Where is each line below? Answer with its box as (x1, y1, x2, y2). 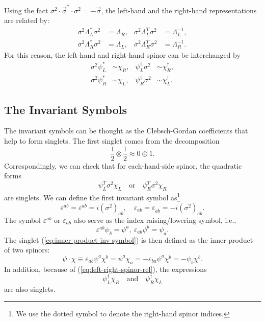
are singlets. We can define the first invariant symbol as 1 (4, 191, 180, 202)
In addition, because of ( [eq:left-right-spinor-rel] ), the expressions (4, 263, 207, 274)
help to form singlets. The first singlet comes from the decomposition (4, 135, 220, 146)
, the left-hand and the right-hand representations (101, 5, 257, 15)
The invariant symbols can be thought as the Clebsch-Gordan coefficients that (4, 125, 248, 136)
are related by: (4, 15, 49, 26)
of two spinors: (4, 244, 50, 255)
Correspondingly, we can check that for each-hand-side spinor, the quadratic (4, 160, 242, 171)
